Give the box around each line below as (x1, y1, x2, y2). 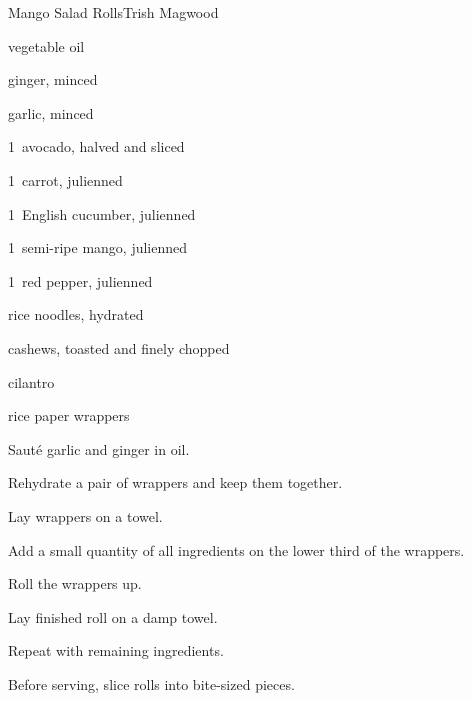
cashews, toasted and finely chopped (8, 337, 230, 358)
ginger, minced (8, 69, 98, 90)
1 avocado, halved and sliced (8, 136, 185, 157)
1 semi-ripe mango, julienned (8, 237, 188, 258)
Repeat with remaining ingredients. (8, 640, 224, 661)
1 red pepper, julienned (8, 270, 153, 291)
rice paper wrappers (8, 405, 130, 426)
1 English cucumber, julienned (8, 203, 196, 224)
